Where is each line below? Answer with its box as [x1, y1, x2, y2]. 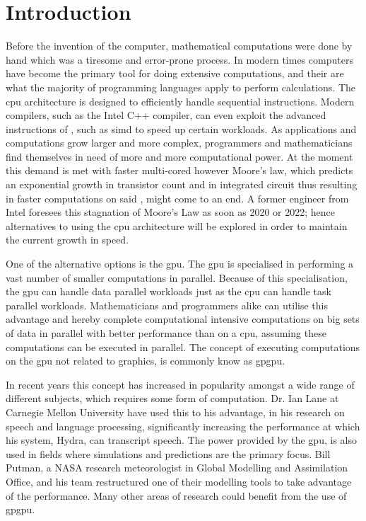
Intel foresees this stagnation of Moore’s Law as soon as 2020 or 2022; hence [6, 205, 335, 219]
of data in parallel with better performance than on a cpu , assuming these [6, 326, 326, 340]
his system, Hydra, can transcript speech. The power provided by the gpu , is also [6, 433, 357, 447]
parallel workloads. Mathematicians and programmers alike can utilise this [6, 297, 328, 312]
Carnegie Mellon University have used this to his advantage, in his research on [6, 404, 345, 419]
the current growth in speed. [6, 232, 129, 247]
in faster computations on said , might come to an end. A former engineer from [6, 190, 349, 205]
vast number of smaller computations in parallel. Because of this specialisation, [6, 270, 348, 285]
